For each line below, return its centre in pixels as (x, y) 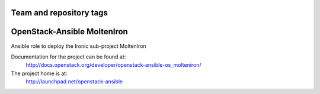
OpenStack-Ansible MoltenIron (70, 32)
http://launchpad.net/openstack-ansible (74, 82)
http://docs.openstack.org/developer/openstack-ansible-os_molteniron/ (113, 65)
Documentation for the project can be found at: (68, 57)
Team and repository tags (59, 13)
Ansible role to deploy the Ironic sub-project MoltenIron (79, 46)
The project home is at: (39, 73)
